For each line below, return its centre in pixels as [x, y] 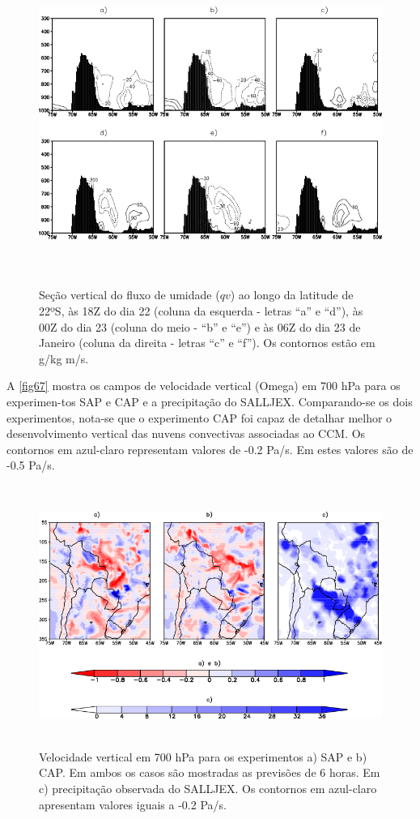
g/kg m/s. [64, 358]
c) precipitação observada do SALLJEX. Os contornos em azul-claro [208, 788]
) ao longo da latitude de [292, 295]
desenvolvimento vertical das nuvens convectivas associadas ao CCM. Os [186, 433]
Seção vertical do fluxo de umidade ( [129, 295]
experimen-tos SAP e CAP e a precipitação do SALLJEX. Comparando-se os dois [210, 401]
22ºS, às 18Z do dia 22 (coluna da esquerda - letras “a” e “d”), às [201, 311]
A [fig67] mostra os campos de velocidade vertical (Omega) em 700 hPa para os [204, 386]
